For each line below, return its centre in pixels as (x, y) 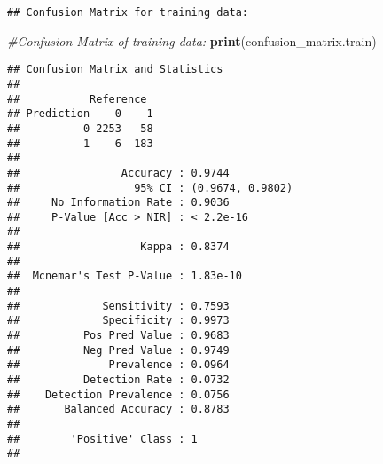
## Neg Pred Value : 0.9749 (118, 350)
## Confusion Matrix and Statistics (115, 70)
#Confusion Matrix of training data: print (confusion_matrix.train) (192, 40)
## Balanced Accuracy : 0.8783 (118, 409)
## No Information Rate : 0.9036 (118, 203)
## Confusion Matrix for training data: (128, 12)
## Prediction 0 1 (80, 114)
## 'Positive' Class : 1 (102, 439)
